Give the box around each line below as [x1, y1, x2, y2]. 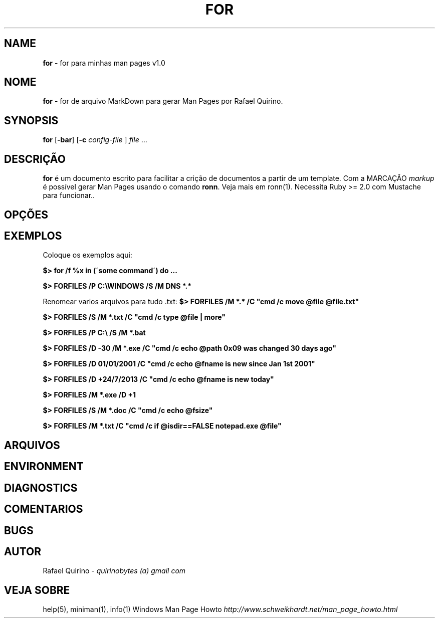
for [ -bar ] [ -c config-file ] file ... [43, 135, 147, 144]
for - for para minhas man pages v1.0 [43, 58, 165, 67]
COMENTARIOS [4, 503, 83, 516]
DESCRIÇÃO [4, 152, 66, 165]
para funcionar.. [43, 191, 95, 200]
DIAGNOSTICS [4, 481, 78, 494]
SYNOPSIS [4, 114, 59, 127]
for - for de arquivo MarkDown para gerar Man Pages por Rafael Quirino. [43, 97, 283, 106]
